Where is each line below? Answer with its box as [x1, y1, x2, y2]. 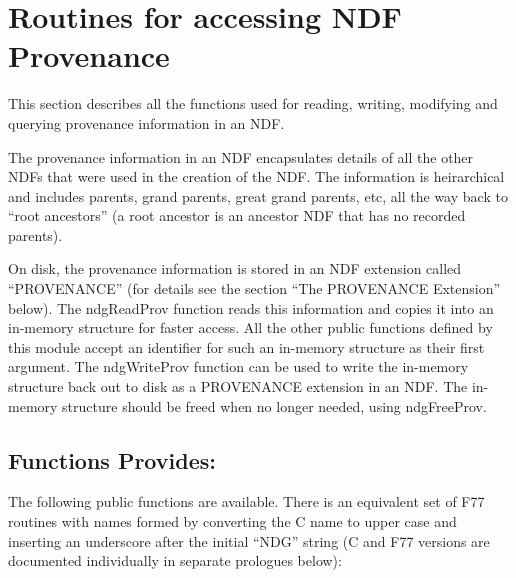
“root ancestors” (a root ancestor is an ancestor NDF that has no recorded [8, 205, 466, 226]
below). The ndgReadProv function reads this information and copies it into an [8, 297, 494, 318]
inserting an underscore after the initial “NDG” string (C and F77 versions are [8, 530, 490, 551]
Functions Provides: [8, 444, 216, 475]
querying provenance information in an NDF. [8, 112, 285, 133]
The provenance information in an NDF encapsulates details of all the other [8, 146, 474, 167]
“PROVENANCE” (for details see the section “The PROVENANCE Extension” [8, 278, 501, 299]
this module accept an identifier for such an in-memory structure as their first [8, 336, 485, 357]
